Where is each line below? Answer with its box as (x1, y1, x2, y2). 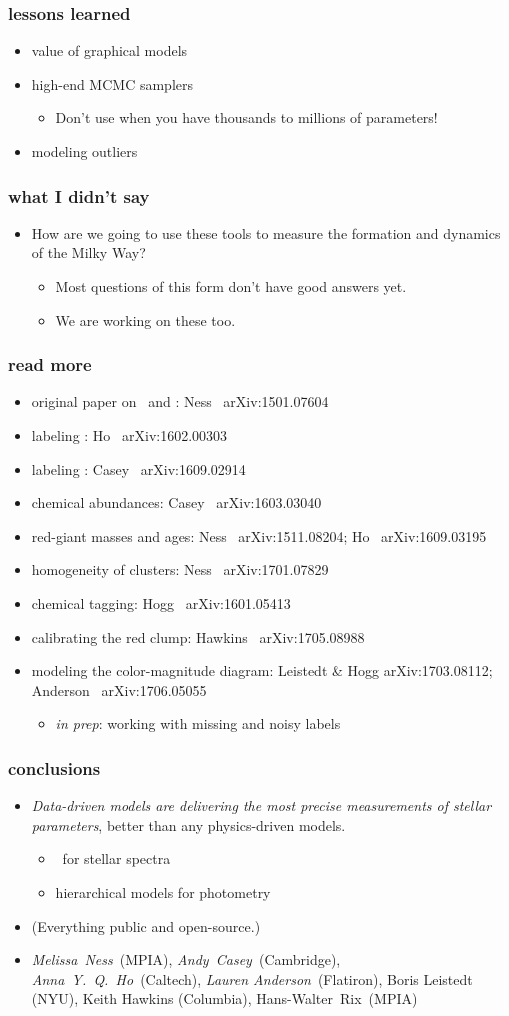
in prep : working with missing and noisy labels (55, 713, 341, 734)
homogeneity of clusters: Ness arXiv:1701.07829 (31, 559, 329, 580)
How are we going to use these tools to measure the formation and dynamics (31, 222, 501, 243)
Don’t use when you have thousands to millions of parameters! (55, 107, 438, 128)
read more (8, 352, 92, 377)
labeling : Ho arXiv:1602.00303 (31, 425, 228, 445)
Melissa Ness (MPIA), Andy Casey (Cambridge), (31, 949, 341, 970)
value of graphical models (31, 40, 188, 61)
